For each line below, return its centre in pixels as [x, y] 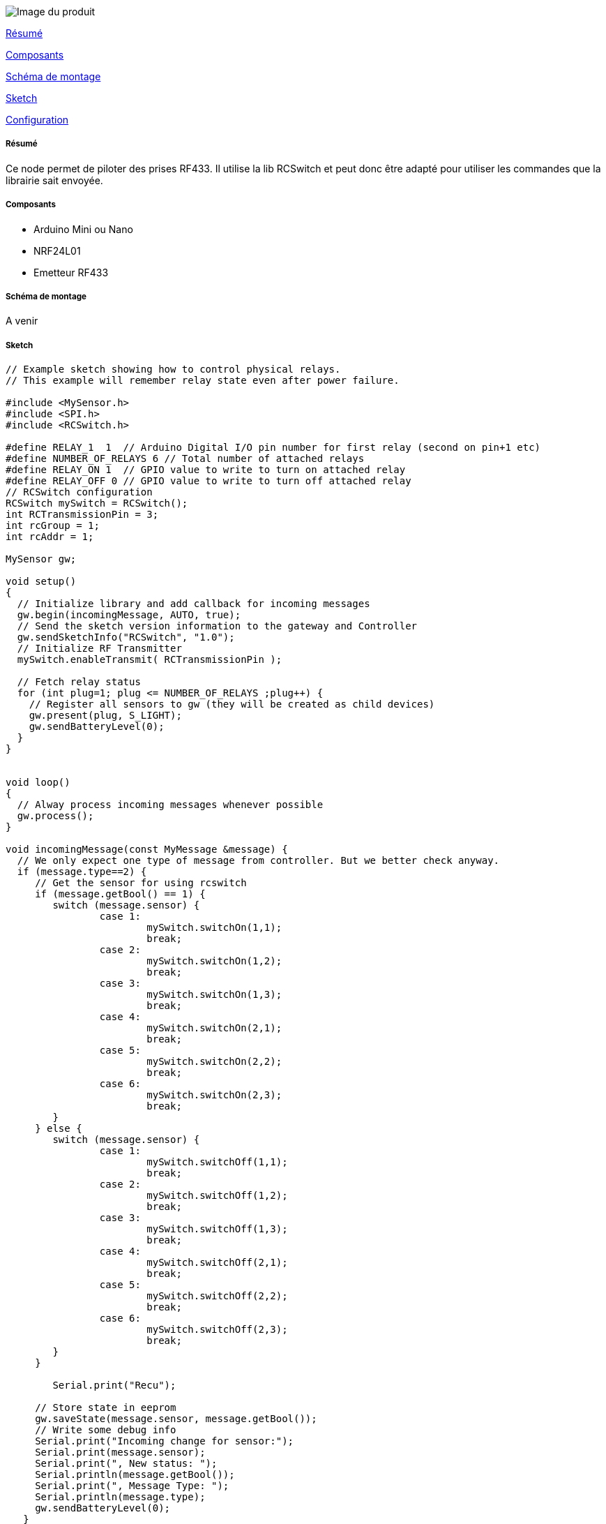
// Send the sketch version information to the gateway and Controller [217, 626]
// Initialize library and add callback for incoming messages [194, 604]
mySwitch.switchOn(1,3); [214, 995]
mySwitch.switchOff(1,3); [217, 1229]
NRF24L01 [57, 251]
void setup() [41, 582]
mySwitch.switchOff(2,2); [217, 1296]
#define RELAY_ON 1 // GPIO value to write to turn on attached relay [206, 470]
